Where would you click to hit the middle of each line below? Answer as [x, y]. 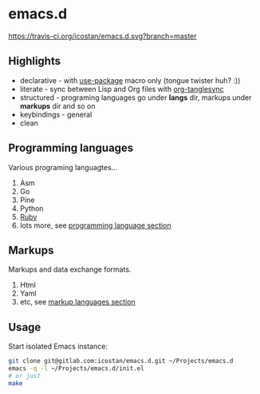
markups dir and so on [57, 105]
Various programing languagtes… [63, 167]
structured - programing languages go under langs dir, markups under [136, 98]
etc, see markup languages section [77, 302]
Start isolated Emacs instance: [58, 346]
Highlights [35, 61]
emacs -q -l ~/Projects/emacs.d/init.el [77, 368]
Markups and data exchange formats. [70, 269]
